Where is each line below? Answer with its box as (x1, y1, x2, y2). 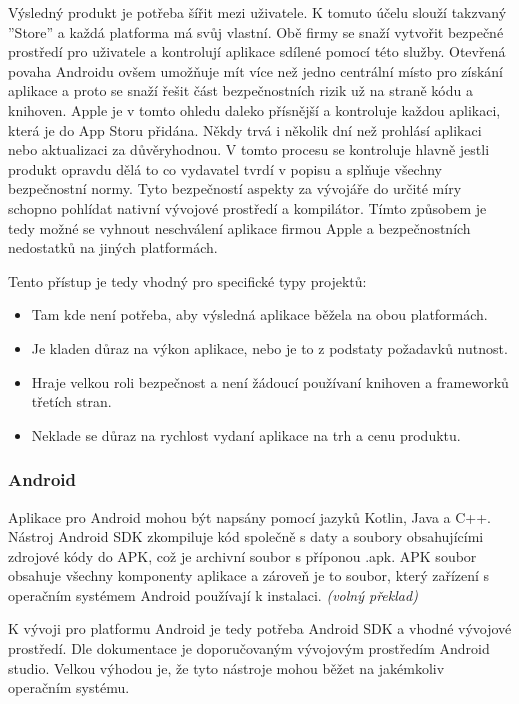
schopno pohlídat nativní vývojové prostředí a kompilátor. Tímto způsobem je (8, 197, 487, 218)
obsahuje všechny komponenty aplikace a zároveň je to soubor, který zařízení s (8, 565, 490, 586)
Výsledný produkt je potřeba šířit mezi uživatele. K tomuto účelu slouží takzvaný (8, 2, 507, 22)
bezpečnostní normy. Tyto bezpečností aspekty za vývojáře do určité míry (8, 178, 462, 199)
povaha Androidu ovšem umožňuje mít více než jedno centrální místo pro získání (8, 60, 504, 81)
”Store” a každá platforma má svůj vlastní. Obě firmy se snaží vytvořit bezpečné (8, 21, 504, 42)
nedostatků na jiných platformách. (8, 237, 218, 258)
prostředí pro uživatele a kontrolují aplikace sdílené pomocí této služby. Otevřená (8, 41, 506, 62)
